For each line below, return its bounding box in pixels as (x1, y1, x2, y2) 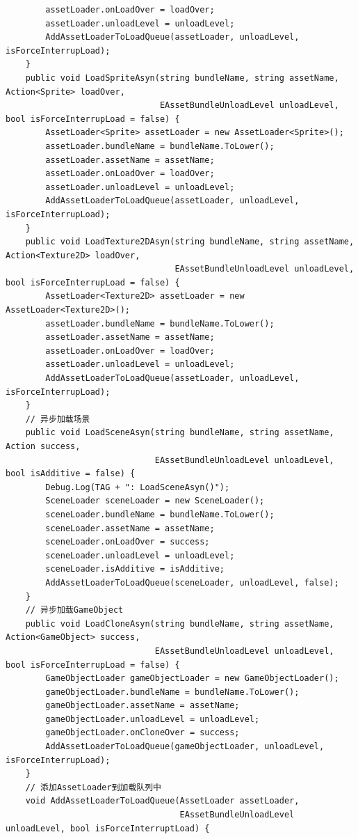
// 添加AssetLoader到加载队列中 (25, 782, 161, 792)
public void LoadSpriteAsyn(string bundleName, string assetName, (25, 72, 339, 83)
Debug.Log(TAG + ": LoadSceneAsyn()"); (45, 482, 230, 492)
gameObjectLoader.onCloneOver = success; (45, 728, 240, 738)
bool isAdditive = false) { (6, 469, 136, 479)
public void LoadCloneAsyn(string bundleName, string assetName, (25, 618, 334, 629)
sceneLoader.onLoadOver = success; (45, 537, 210, 547)
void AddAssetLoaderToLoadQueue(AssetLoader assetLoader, (25, 796, 300, 806)
